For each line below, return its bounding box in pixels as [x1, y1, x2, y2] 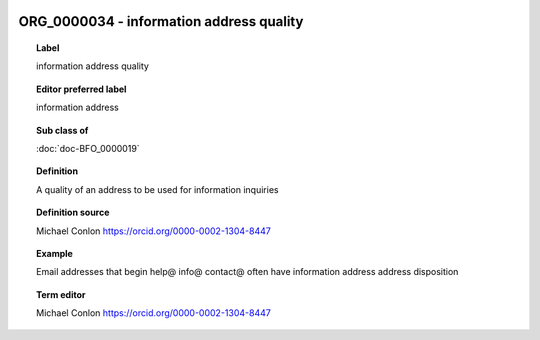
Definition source [36, 206, 110, 219]
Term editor [36, 288, 86, 300]
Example [36, 247, 74, 259]
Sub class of [36, 124, 89, 136]
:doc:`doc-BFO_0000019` [36, 142, 140, 154]
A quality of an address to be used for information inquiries [36, 183, 279, 195]
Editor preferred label [36, 83, 127, 95]
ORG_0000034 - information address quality [18, 13, 304, 30]
